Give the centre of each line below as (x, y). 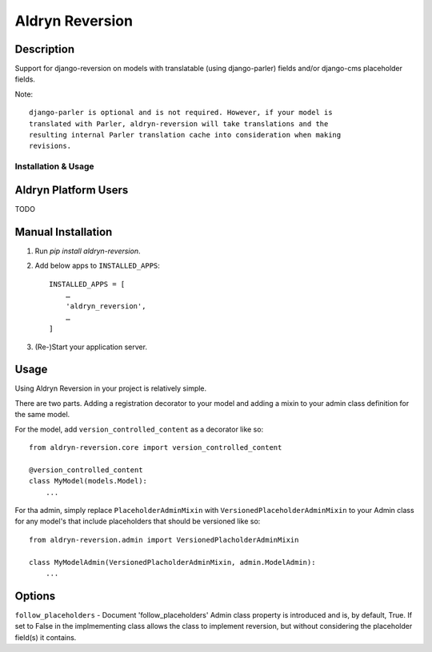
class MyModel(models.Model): (88, 481)
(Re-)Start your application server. (91, 347)
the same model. (42, 415)
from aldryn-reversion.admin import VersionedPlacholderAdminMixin (164, 540)
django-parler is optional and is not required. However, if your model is (181, 113)
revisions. (50, 146)
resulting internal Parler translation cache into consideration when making (185, 135)
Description (45, 49)
